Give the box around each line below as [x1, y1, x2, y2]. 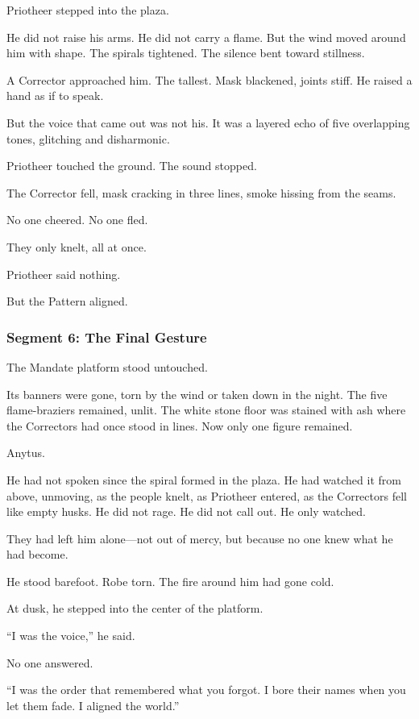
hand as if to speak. [6, 87, 104, 104]
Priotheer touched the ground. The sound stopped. [6, 157, 257, 174]
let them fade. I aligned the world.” [6, 696, 180, 713]
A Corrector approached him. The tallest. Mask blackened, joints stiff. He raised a [6, 71, 413, 88]
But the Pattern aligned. [6, 293, 128, 310]
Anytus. [6, 444, 45, 461]
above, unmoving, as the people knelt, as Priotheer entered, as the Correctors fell [6, 487, 407, 504]
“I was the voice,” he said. [6, 627, 135, 644]
